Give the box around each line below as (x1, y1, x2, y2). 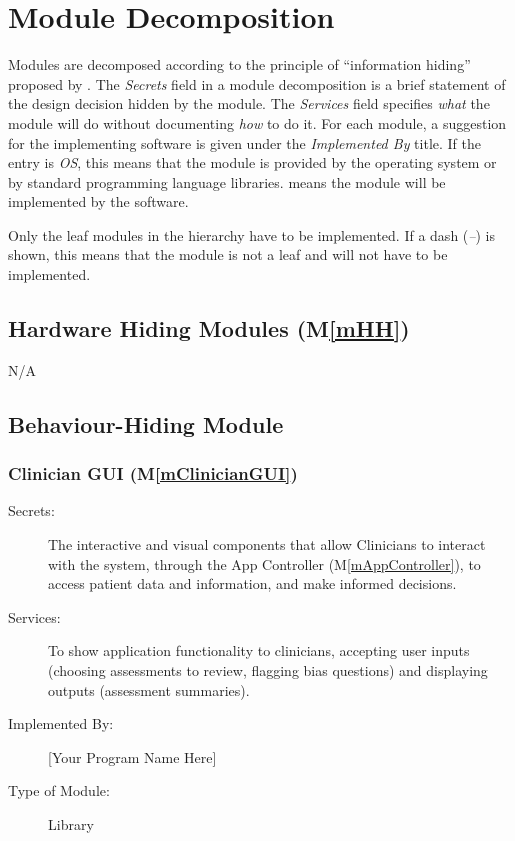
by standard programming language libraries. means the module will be (8, 171, 446, 192)
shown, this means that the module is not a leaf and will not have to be (8, 244, 448, 265)
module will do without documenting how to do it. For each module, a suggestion (8, 112, 507, 133)
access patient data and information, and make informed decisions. (48, 573, 457, 594)
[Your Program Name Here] (48, 746, 217, 767)
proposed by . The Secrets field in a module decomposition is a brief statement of (8, 73, 506, 94)
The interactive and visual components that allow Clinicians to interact (48, 534, 486, 555)
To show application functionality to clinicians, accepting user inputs (48, 640, 470, 661)
